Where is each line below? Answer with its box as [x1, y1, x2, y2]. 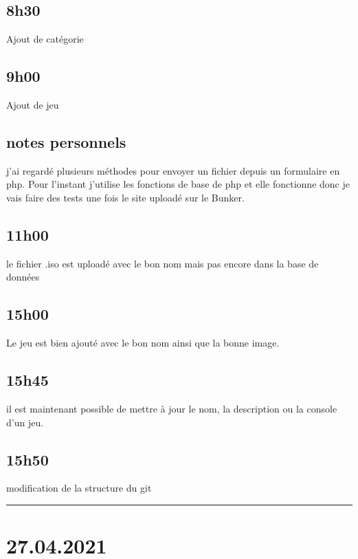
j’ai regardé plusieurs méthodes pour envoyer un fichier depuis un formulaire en [6, 163, 340, 177]
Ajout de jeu [6, 98, 59, 111]
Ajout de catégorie [6, 32, 84, 46]
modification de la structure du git [6, 481, 152, 495]
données [6, 270, 40, 284]
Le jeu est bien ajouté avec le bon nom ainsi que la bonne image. [6, 336, 280, 350]
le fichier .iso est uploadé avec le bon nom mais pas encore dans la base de [6, 256, 319, 270]
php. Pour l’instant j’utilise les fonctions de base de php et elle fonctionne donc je [6, 177, 350, 191]
